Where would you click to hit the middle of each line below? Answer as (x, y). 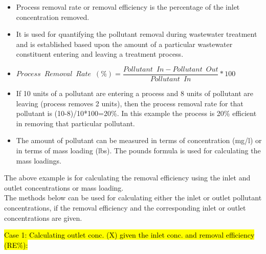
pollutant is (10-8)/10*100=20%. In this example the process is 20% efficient (136, 113)
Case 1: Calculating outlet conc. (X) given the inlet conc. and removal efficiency (129, 235)
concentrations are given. (43, 217)
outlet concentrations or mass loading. (64, 187)
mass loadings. (39, 160)
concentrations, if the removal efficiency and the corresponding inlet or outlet (125, 207)
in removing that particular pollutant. (75, 123)
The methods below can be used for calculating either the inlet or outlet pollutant (133, 198)
